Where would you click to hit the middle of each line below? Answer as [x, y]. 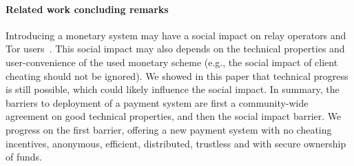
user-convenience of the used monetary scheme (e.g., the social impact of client [172, 62]
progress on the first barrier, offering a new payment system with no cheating [169, 129]
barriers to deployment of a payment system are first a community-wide [157, 102]
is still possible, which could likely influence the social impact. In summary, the [173, 89]
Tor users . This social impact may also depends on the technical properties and [175, 49]
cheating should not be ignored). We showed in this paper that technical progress [177, 75]
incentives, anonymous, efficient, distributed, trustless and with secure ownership [176, 143]
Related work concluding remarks [87, 9]
